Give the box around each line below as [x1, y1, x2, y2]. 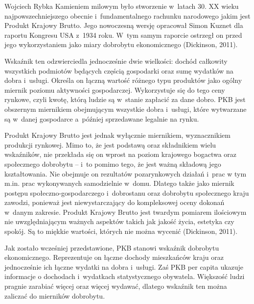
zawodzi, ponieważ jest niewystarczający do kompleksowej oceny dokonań [4, 197, 225, 207]
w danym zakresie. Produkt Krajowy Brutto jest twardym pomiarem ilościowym [4, 206, 247, 217]
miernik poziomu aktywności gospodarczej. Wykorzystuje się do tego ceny [4, 84, 225, 95]
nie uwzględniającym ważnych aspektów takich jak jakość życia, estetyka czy [4, 216, 234, 227]
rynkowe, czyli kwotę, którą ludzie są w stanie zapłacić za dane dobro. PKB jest [4, 94, 246, 104]
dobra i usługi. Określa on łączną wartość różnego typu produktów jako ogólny [4, 75, 242, 85]
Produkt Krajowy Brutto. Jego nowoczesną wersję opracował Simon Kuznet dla [4, 20, 243, 30]
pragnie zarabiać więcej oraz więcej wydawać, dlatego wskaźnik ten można [4, 281, 227, 291]
